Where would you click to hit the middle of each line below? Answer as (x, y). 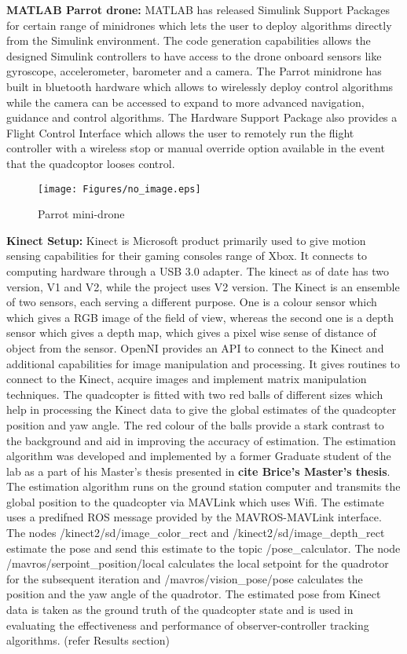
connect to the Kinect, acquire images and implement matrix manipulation (187, 379)
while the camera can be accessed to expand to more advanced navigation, (185, 102)
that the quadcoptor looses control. (91, 163)
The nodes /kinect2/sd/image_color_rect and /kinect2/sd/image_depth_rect (196, 533)
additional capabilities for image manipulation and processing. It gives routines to (203, 363)
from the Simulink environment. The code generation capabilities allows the (189, 40)
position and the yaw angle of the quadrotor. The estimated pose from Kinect (194, 594)
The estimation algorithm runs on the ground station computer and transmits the (203, 486)
